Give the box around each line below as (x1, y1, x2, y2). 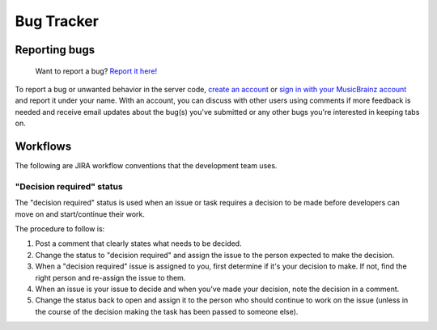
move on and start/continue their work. (15, 209, 146, 218)
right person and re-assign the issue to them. (35, 273, 186, 282)
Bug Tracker (15, 12, 99, 30)
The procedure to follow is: (15, 223, 105, 234)
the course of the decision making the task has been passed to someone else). (35, 307, 299, 316)
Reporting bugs (15, 43, 95, 57)
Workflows (15, 139, 72, 153)
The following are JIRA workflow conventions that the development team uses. (15, 161, 278, 171)
